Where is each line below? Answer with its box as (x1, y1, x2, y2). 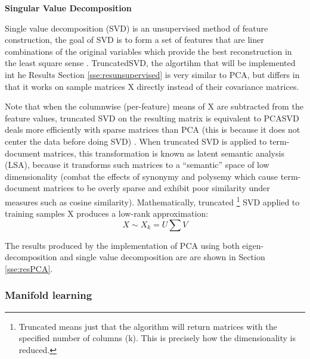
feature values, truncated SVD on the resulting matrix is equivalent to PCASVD (5, 111, 299, 124)
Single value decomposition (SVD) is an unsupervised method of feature (5, 21, 268, 34)
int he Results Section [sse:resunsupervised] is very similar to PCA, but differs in (5, 68, 300, 80)
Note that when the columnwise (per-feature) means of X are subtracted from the (5, 100, 303, 113)
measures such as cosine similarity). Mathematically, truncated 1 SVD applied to (5, 193, 300, 208)
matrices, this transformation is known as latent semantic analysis (43, 146, 284, 159)
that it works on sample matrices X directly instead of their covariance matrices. (5, 80, 299, 92)
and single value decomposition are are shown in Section (60, 251, 265, 263)
